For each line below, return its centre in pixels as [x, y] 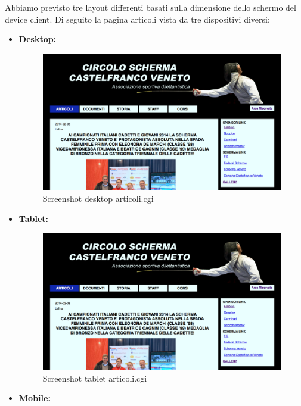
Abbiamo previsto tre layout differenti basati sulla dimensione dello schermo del [150, 7]
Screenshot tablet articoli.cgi [95, 378]
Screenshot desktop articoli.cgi [98, 199]
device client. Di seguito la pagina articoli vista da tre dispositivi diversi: [137, 19]
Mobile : [35, 398]
